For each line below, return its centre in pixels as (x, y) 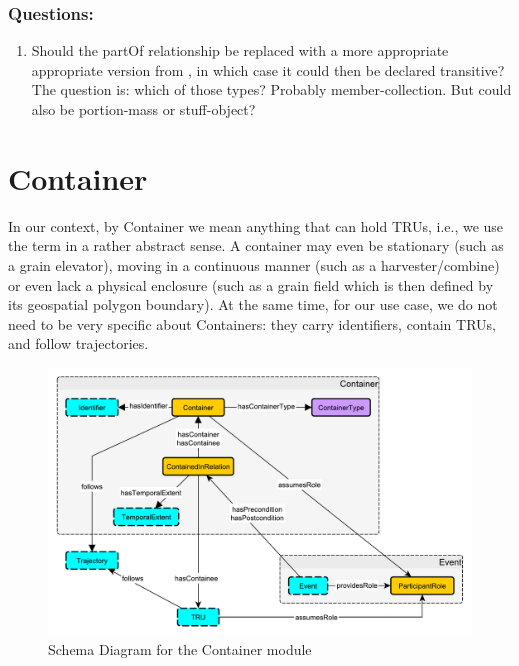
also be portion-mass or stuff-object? (143, 109)
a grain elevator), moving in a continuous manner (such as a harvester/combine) (254, 264)
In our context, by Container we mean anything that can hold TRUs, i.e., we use (256, 225)
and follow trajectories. (78, 343)
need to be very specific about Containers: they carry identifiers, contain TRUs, (252, 323)
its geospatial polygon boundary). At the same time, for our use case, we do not (253, 304)
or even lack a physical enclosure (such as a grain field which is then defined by (251, 284)
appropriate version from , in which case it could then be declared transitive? (268, 69)
